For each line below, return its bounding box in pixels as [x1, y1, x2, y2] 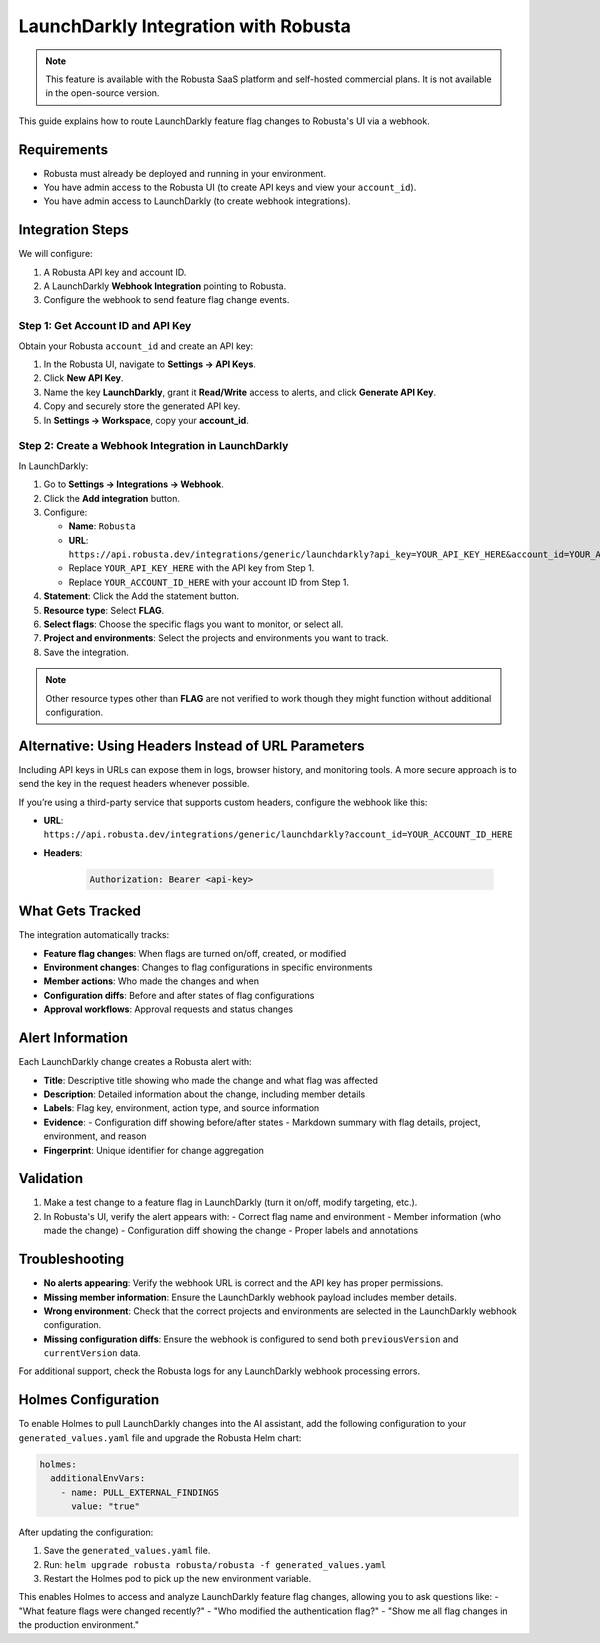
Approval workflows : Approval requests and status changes [43, 1003, 294, 1015]
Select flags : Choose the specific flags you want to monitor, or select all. [43, 618, 344, 630]
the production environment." [18, 1619, 140, 1631]
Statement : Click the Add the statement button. [43, 590, 240, 602]
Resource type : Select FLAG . [43, 604, 165, 616]
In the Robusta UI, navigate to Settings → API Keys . [43, 358, 257, 370]
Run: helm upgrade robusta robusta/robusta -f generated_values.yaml [43, 1558, 387, 1570]
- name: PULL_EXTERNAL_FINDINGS [60, 1486, 220, 1498]
